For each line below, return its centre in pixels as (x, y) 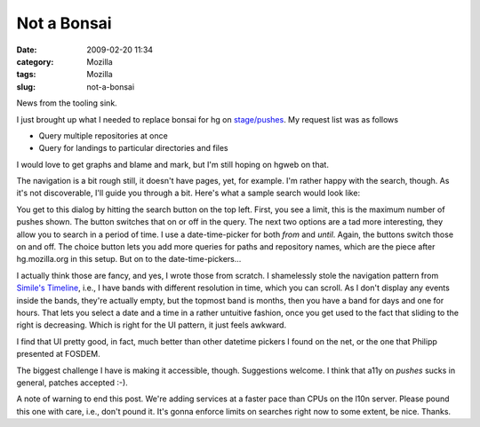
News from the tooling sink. (67, 103)
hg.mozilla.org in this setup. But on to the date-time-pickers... (129, 259)
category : (35, 61)
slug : (26, 87)
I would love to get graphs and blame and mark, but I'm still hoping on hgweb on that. (172, 164)
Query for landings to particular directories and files (133, 148)
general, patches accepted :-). (72, 383)
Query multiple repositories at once (103, 135)
